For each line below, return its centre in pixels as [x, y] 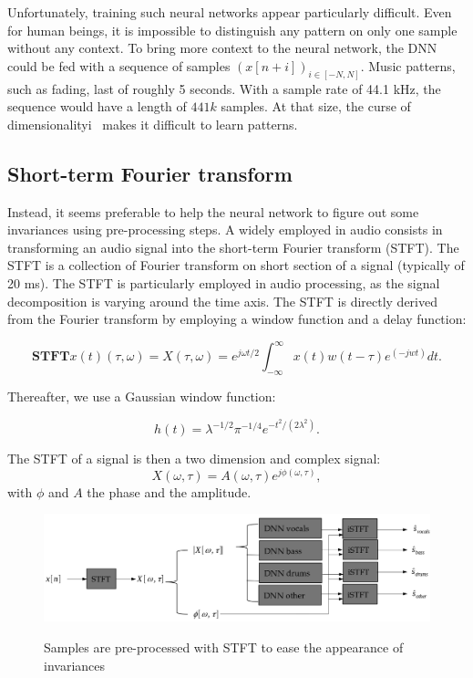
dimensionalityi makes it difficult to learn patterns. [153, 124]
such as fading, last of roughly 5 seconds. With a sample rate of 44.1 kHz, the [224, 88]
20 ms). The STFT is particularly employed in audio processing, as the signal [224, 283]
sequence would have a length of [97, 106]
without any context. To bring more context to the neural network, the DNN [222, 48]
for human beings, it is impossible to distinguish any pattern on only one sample [232, 30]
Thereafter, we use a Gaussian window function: [142, 396]
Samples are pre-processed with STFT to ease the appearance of [224, 647]
